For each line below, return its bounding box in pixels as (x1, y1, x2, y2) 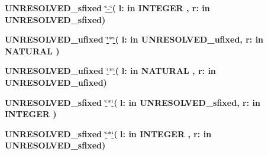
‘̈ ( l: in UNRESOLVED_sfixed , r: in (111, 96, 260, 108)
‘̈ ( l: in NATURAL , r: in (112, 64, 216, 77)
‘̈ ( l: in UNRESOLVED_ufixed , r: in (112, 33, 264, 46)
